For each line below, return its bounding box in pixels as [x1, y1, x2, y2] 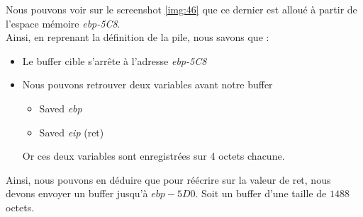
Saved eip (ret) [39, 124, 104, 139]
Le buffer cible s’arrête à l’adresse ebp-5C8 [22, 53, 207, 68]
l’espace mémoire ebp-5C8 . [6, 16, 121, 30]
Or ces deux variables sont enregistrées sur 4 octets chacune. [22, 148, 285, 163]
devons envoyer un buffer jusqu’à [6, 186, 148, 201]
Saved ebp [39, 100, 82, 115]
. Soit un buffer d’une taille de [195, 186, 327, 201]
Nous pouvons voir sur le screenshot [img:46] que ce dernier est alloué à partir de [6, 2, 357, 16]
